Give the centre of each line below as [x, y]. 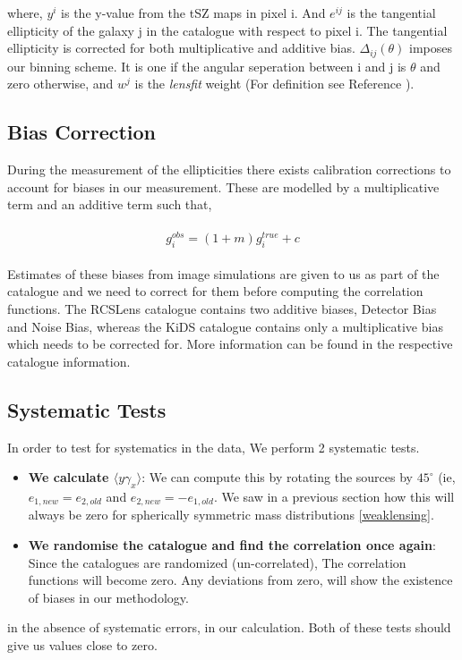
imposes [431, 48]
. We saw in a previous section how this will [334, 496]
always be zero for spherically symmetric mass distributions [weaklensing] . [231, 515]
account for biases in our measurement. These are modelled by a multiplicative [223, 186]
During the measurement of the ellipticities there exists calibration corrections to [229, 169]
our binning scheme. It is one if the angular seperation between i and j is [207, 66]
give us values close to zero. [82, 644]
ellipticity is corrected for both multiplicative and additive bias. [181, 48]
